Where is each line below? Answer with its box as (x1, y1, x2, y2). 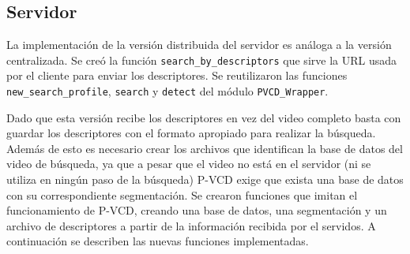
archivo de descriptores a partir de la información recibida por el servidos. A (6, 217, 376, 233)
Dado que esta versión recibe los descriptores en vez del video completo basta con (6, 109, 401, 125)
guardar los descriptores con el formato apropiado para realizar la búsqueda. (6, 125, 376, 141)
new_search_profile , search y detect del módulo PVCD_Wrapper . (6, 83, 329, 99)
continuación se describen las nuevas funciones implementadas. (6, 233, 309, 249)
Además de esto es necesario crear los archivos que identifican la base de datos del (6, 140, 403, 156)
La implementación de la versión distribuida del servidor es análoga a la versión (6, 36, 392, 53)
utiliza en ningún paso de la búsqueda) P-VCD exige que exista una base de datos (6, 171, 404, 188)
